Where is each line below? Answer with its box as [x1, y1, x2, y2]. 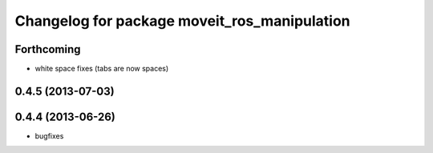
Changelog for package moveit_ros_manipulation [14, 12, 350, 30]
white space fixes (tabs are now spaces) [34, 64, 169, 74]
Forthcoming [14, 42, 81, 56]
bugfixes [34, 131, 64, 140]
